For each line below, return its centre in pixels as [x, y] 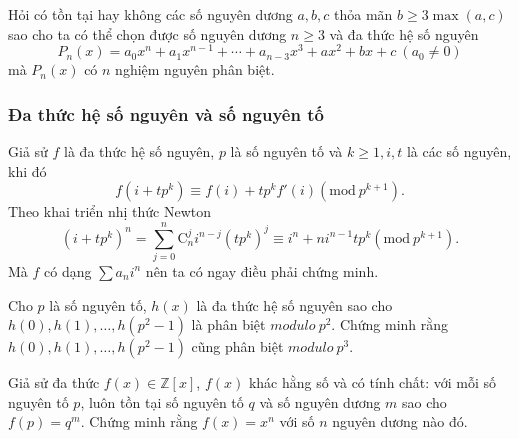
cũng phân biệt [237, 346]
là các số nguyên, [459, 151]
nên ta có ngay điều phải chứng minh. [262, 270]
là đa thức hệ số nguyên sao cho [294, 304]
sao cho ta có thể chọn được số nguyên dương [147, 33]
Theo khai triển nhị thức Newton [110, 211]
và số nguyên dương [320, 401]
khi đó [27, 170]
